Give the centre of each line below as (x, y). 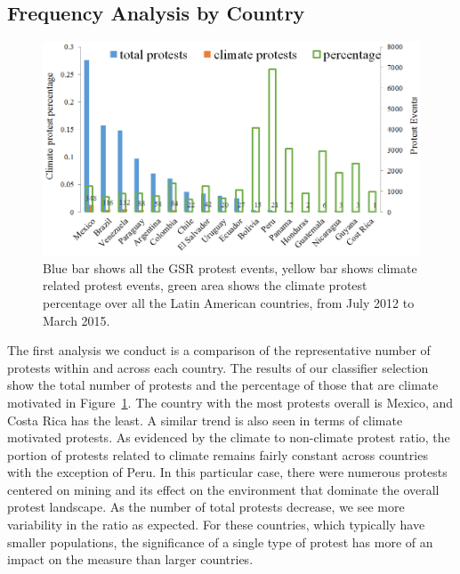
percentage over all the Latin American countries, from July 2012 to (229, 302)
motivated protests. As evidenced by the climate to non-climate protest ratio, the (229, 437)
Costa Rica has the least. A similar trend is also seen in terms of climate (205, 420)
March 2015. (77, 320)
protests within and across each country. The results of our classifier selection (218, 367)
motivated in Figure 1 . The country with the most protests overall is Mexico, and (230, 402)
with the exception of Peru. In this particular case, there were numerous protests (227, 472)
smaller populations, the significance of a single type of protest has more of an (220, 542)
